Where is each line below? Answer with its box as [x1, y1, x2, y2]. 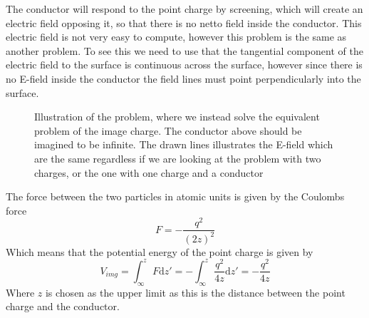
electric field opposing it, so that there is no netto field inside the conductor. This [6, 15, 362, 30]
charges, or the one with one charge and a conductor [34, 165, 264, 180]
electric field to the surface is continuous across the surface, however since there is [6, 57, 363, 72]
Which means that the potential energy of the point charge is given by [6, 244, 313, 259]
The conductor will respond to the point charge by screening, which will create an [6, 1, 363, 16]
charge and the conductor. [6, 299, 120, 314]
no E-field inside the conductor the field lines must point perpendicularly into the [6, 71, 361, 86]
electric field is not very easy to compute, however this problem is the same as [6, 29, 347, 44]
